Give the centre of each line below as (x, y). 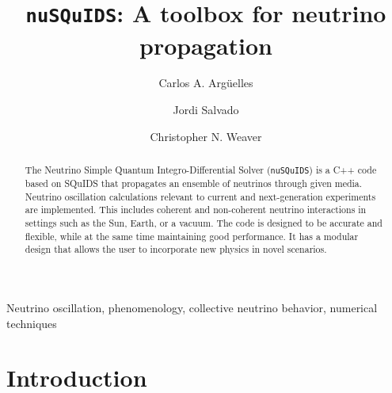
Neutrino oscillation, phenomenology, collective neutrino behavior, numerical (192, 308)
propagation (206, 45)
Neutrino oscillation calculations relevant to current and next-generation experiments (200, 196)
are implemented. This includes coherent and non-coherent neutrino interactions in (196, 210)
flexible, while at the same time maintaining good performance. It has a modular (192, 236)
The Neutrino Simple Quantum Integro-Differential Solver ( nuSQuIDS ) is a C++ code (201, 170)
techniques (32, 323)
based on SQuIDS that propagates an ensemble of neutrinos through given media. (194, 183)
